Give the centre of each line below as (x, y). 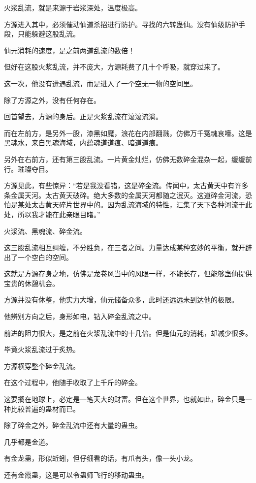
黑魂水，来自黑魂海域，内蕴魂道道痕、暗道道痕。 (83, 143)
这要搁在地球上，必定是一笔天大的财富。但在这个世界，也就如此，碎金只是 (125, 399)
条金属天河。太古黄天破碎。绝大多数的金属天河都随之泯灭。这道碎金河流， (125, 195)
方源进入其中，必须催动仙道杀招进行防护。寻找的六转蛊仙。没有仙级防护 (121, 24)
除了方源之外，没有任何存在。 (52, 100)
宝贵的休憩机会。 (32, 283)
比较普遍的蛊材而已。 (45, 408)
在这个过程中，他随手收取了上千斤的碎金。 (73, 382)
